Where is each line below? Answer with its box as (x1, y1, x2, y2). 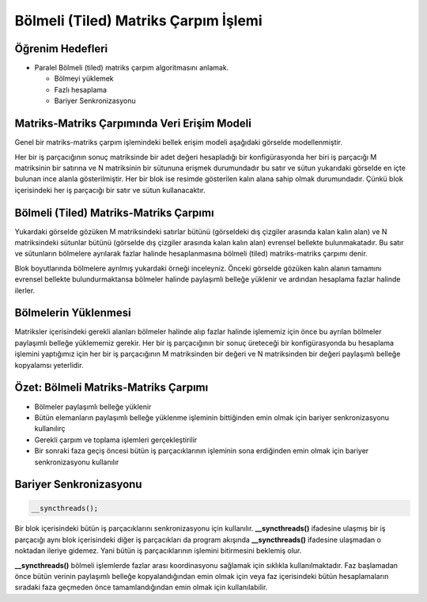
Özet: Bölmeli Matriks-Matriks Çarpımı (14, 381, 209, 395)
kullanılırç (34, 424, 66, 434)
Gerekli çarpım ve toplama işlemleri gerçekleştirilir (34, 435, 198, 445)
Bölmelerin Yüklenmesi (14, 306, 131, 320)
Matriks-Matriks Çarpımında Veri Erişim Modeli (14, 117, 252, 131)
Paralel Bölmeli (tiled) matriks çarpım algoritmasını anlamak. (34, 63, 229, 73)
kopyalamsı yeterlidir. (14, 360, 84, 369)
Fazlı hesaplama (54, 85, 107, 94)
